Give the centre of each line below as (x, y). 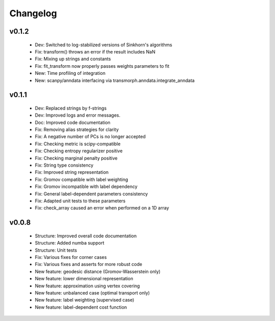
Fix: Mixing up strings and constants (73, 59)
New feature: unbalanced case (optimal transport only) (92, 292)
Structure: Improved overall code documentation (86, 236)
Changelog (33, 13)
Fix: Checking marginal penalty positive (76, 158)
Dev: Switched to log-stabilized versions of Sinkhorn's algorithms (104, 45)
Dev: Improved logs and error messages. (78, 115)
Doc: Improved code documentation (73, 122)
